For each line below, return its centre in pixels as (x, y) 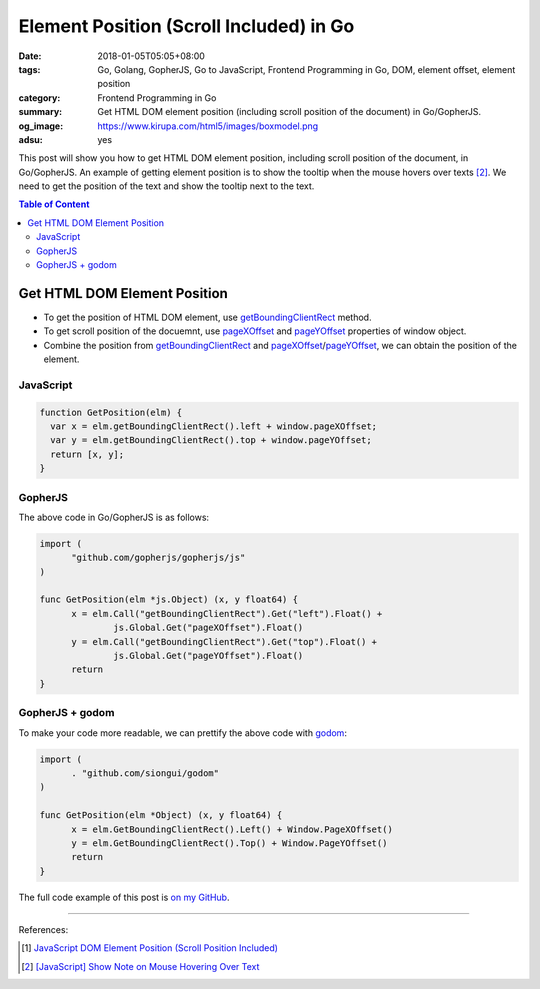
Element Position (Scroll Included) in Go (186, 26)
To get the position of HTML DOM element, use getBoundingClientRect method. (207, 317)
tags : (29, 69)
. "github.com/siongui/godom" (145, 773)
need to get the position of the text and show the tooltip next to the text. (166, 186)
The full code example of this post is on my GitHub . (124, 897)
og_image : (41, 126)
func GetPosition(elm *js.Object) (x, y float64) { (169, 599)
